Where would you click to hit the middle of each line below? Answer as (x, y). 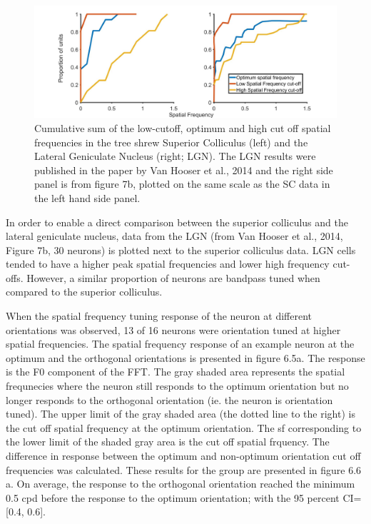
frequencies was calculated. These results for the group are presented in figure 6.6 (184, 469)
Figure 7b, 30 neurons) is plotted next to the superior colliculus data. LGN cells (181, 250)
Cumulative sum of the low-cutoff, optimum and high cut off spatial (183, 127)
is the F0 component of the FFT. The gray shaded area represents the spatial (176, 372)
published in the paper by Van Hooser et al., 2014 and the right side (184, 170)
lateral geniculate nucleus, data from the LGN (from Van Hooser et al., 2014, (174, 236)
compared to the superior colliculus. (84, 292)
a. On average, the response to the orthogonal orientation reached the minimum (181, 484)
